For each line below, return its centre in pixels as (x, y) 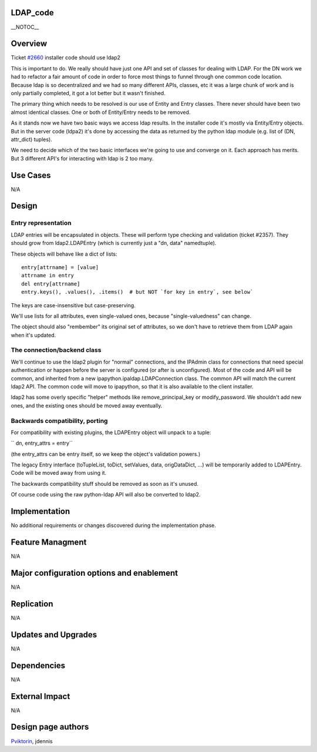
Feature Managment (49, 542)
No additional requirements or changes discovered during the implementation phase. (114, 525)
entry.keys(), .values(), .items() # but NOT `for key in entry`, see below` (137, 292)
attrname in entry (48, 276)
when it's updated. (33, 335)
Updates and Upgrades (54, 634)
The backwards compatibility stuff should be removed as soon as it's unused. (105, 484)
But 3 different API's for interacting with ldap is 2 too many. (82, 158)
